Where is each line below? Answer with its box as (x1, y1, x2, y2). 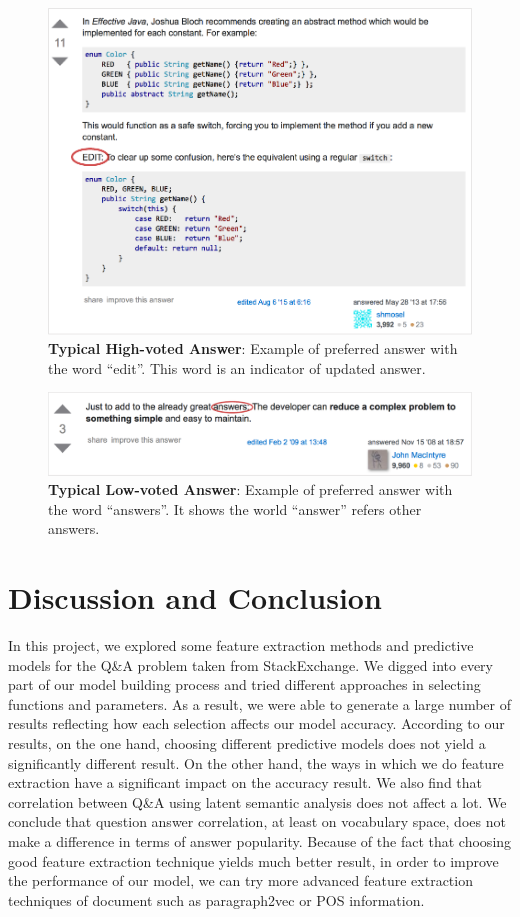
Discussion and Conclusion (8, 577, 382, 618)
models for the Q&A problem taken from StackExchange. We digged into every (8, 654, 493, 675)
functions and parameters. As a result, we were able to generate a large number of (8, 693, 511, 714)
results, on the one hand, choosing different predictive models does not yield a (8, 733, 486, 754)
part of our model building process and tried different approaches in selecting (8, 674, 481, 695)
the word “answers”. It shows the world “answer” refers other (48, 498, 422, 519)
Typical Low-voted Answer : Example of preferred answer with (48, 479, 453, 500)
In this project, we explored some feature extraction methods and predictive (8, 635, 474, 656)
